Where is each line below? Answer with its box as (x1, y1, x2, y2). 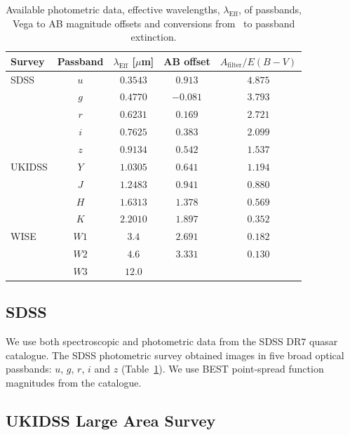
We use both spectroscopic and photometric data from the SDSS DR (6, 334, 302, 349)
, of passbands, (238, 2, 302, 16)
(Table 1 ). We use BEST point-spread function (121, 361, 324, 376)
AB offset (163, 53, 210, 68)
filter (227, 62, 242, 69)
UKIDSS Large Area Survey (6, 409, 216, 431)
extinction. (130, 29, 177, 44)
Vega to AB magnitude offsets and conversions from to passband (12, 15, 295, 30)
